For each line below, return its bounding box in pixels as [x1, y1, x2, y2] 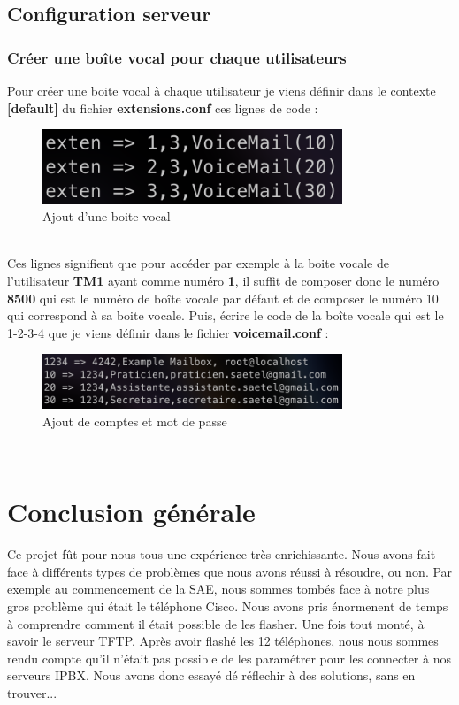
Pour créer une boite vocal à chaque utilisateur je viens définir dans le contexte [7, 81, 436, 99]
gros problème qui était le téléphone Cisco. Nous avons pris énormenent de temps [7, 597, 448, 616]
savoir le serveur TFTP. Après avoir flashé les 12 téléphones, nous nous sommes [7, 632, 439, 650]
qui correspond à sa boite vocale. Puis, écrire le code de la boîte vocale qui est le [7, 306, 444, 325]
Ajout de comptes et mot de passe [42, 411, 227, 430]
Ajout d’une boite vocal [42, 207, 171, 226]
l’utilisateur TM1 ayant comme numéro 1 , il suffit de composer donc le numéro [7, 271, 440, 289]
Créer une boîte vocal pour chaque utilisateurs [7, 46, 347, 68]
